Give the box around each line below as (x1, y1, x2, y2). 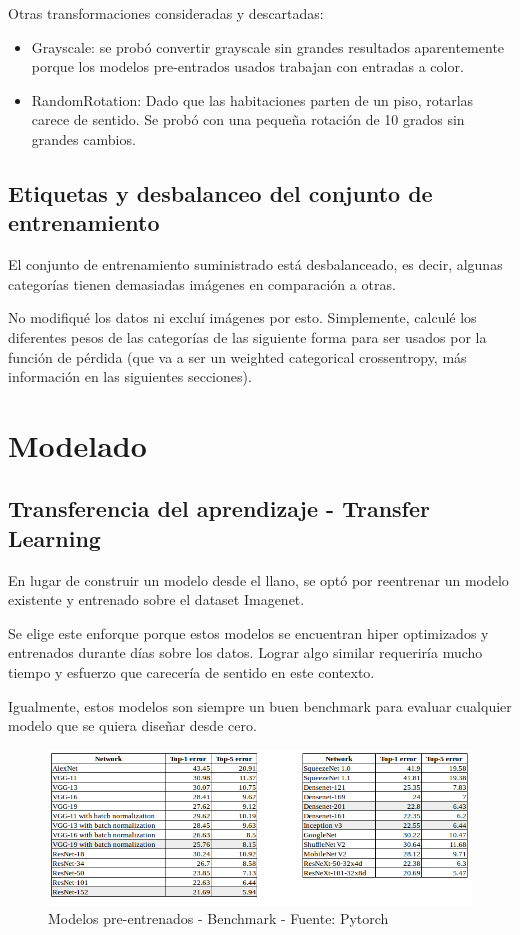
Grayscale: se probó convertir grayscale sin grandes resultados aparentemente (31, 36, 505, 57)
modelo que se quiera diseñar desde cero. (8, 715, 257, 736)
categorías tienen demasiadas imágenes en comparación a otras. (8, 273, 396, 294)
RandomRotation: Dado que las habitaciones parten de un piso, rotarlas (31, 89, 474, 110)
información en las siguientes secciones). (8, 366, 252, 387)
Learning (8, 522, 101, 553)
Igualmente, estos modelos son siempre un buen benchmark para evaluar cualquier (8, 695, 512, 716)
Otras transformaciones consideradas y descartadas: (8, 3, 324, 23)
